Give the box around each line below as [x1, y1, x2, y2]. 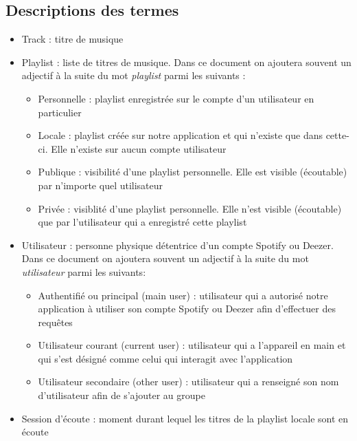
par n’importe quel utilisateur [38, 178, 163, 192]
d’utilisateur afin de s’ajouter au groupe [38, 388, 205, 402]
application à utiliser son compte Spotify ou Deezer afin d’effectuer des [38, 301, 336, 316]
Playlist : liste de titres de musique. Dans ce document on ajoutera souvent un [21, 54, 352, 69]
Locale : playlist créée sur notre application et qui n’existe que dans [38, 128, 323, 142]
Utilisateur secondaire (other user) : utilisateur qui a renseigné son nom [38, 374, 339, 389]
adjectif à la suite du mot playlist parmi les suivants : [21, 68, 246, 83]
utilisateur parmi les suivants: [21, 264, 146, 279]
